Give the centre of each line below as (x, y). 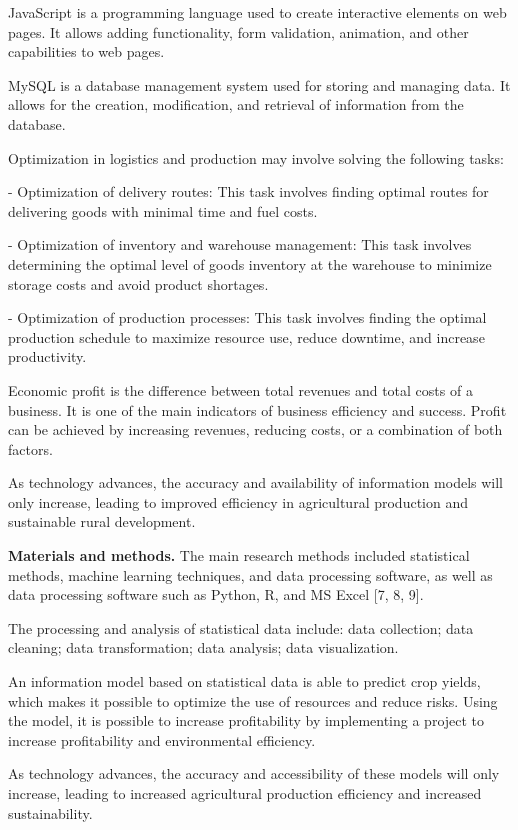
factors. (30, 448)
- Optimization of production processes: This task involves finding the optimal (247, 317)
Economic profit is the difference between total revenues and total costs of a (240, 389)
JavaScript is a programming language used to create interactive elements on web (257, 12)
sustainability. (50, 812)
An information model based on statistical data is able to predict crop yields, (244, 681)
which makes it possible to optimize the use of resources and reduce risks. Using (253, 700)
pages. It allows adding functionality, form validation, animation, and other (238, 31)
